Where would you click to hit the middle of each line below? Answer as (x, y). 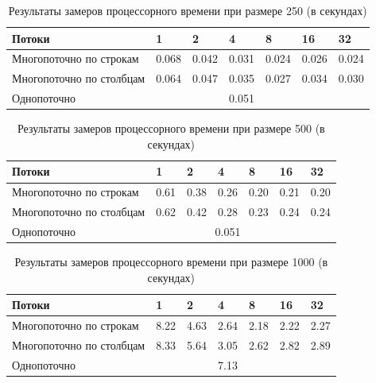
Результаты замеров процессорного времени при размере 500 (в (171, 128)
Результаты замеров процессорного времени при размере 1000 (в (171, 262)
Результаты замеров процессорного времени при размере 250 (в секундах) (188, 10)
